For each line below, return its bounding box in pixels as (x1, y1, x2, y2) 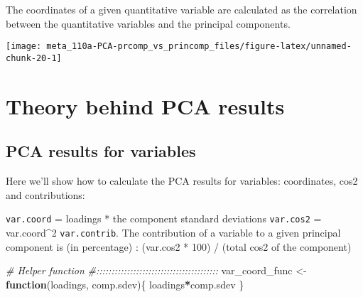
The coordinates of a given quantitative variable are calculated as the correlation (6, 2, 357, 16)
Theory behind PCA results (6, 91, 285, 120)
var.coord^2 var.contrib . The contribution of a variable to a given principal (6, 225, 341, 239)
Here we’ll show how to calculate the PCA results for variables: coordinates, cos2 (6, 173, 358, 188)
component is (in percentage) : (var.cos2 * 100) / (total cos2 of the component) (6, 239, 352, 254)
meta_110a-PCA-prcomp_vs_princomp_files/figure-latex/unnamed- (46, 41, 352, 52)
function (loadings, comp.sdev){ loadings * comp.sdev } (6, 276, 244, 291)
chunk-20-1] (6, 53, 62, 63)
